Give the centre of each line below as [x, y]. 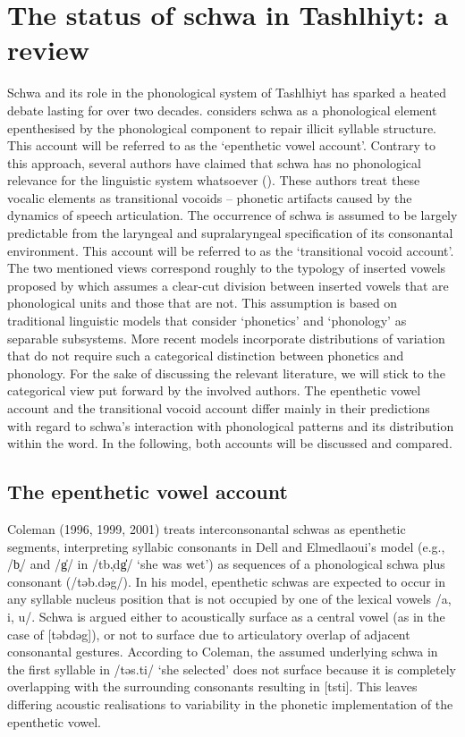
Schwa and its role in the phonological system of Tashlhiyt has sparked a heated [227, 93]
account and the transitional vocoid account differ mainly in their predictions [219, 408]
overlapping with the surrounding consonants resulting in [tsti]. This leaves [212, 686]
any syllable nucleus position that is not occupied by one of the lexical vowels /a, [229, 599]
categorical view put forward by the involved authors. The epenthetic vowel [214, 390]
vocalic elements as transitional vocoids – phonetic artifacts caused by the [210, 197]
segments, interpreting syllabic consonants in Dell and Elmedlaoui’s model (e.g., [226, 546]
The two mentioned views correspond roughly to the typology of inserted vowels [227, 268]
